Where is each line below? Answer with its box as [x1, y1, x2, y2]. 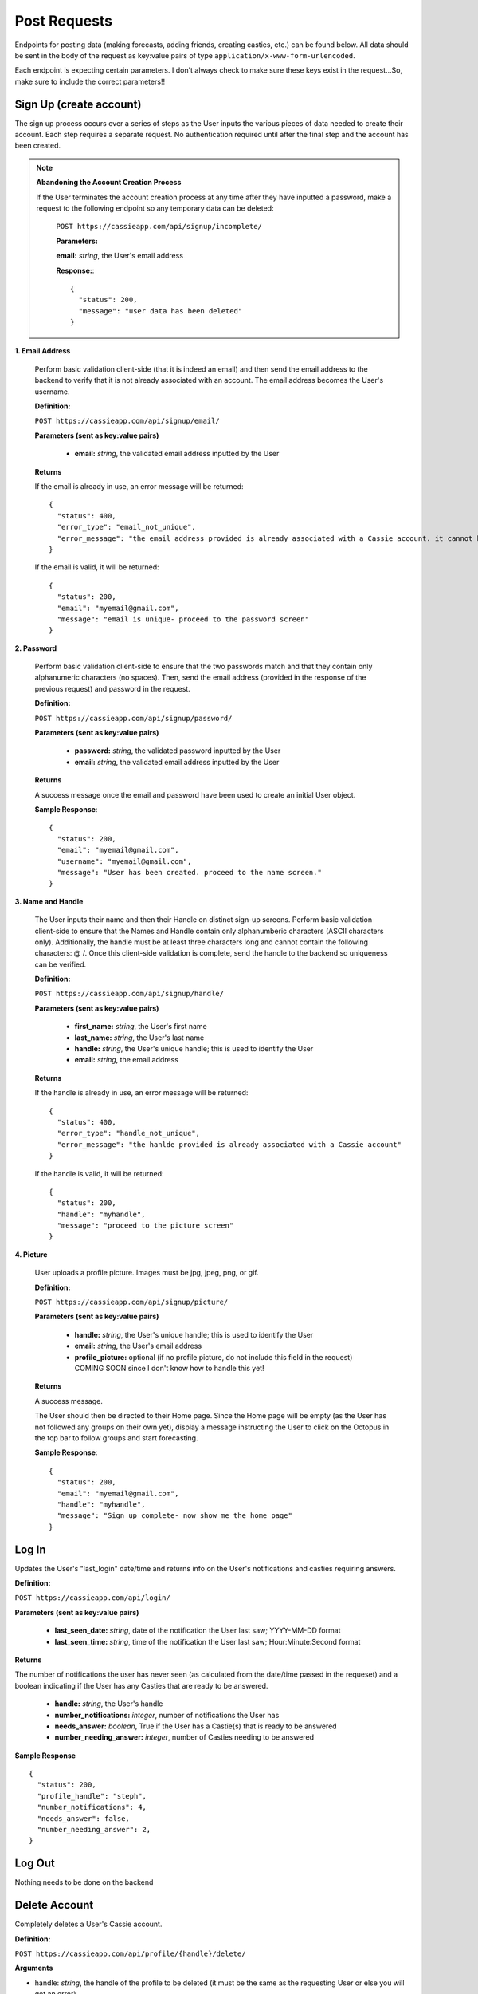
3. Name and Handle [14, 897, 84, 906]
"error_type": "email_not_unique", [57, 522, 197, 532]
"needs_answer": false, [37, 1814, 131, 1823]
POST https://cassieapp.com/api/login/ [14, 1594, 170, 1602]
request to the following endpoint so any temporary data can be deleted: [36, 203, 274, 213]
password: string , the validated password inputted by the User [74, 746, 281, 755]
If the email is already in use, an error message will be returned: [34, 482, 244, 491]
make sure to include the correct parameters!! [14, 77, 166, 86]
